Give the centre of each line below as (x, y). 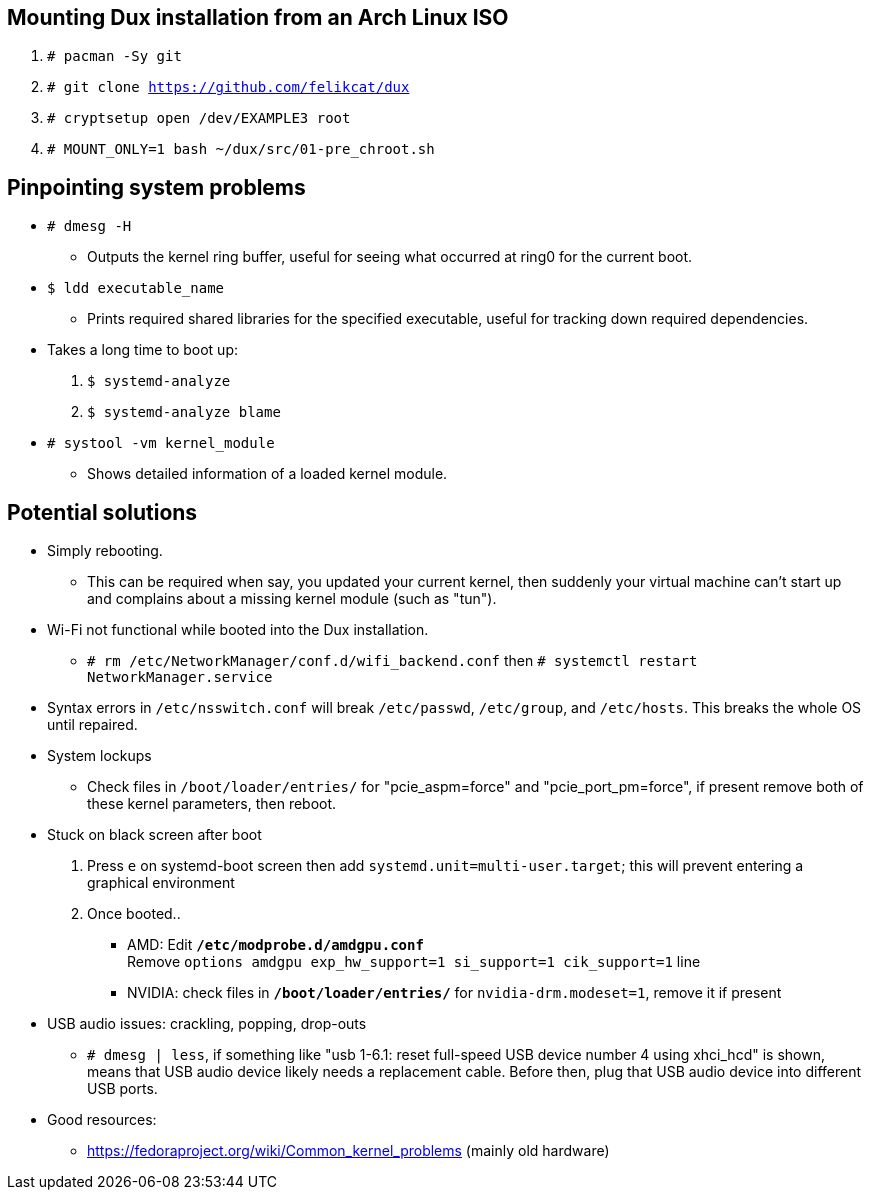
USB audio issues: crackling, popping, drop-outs (207, 1024)
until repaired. (92, 725)
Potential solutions (102, 512)
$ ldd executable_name (136, 288)
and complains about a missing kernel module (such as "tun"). (292, 599)
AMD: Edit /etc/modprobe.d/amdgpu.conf (275, 945)
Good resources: (102, 1120)
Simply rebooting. (105, 551)
